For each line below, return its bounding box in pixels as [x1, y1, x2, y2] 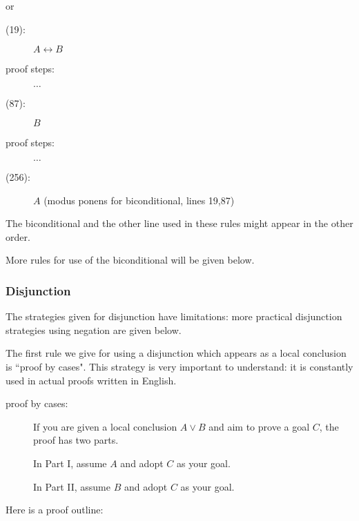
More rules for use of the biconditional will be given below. [6, 253, 255, 267]
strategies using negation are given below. [6, 322, 182, 337]
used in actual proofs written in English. [6, 373, 177, 387]
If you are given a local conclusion [33, 419, 177, 433]
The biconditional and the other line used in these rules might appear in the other [6, 216, 353, 230]
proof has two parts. [33, 433, 119, 447]
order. [6, 229, 30, 244]
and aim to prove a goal [208, 419, 310, 433]
